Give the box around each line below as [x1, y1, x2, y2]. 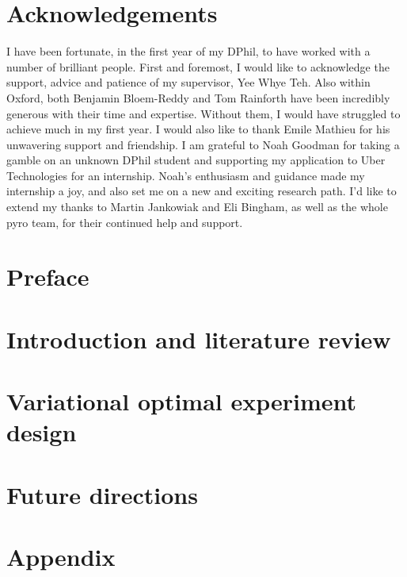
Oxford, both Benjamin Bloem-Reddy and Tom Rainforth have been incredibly [6, 89, 390, 106]
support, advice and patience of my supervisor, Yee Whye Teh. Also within [6, 74, 371, 90]
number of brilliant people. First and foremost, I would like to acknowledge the [6, 58, 390, 75]
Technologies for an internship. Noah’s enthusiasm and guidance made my [6, 167, 365, 183]
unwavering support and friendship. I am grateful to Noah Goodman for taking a [6, 136, 400, 152]
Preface [6, 260, 89, 293]
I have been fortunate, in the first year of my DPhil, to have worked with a [6, 43, 371, 60]
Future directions [6, 478, 198, 510]
